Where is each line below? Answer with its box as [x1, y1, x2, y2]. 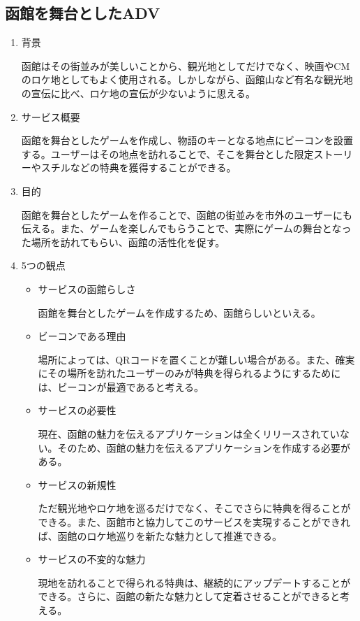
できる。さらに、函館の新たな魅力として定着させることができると [38, 589, 340, 604]
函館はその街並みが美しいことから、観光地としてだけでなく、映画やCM [21, 58, 350, 73]
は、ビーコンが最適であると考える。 [38, 379, 204, 394]
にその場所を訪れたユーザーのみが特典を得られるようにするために [38, 366, 341, 380]
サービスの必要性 [38, 403, 117, 417]
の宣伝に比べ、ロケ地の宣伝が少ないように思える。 [21, 85, 256, 100]
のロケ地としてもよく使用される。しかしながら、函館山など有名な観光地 [21, 72, 353, 87]
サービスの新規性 [38, 477, 117, 492]
